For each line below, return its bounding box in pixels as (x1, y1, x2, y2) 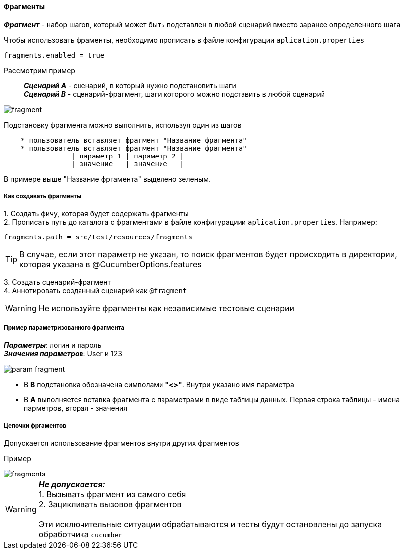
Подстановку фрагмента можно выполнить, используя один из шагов (4, 120, 242, 129)
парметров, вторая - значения (24, 404, 127, 413)
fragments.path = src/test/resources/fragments (4, 233, 193, 241)
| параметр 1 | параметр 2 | (71, 152, 184, 160)
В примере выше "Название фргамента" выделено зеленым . (4, 174, 211, 183)
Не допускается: (38, 479, 105, 489)
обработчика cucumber (38, 529, 122, 539)
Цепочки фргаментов (4, 422, 66, 429)
